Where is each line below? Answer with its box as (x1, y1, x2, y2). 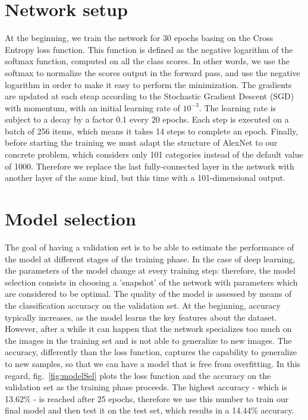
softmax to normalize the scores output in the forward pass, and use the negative (5, 66, 300, 79)
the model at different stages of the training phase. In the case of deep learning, (5, 252, 296, 265)
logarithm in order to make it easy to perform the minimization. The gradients (5, 78, 292, 90)
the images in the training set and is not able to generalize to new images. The (5, 334, 292, 346)
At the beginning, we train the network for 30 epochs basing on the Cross (5, 32, 274, 44)
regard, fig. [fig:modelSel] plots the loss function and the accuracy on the (5, 369, 271, 381)
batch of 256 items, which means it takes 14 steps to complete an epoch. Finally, (5, 124, 298, 137)
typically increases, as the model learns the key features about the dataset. (5, 311, 277, 323)
